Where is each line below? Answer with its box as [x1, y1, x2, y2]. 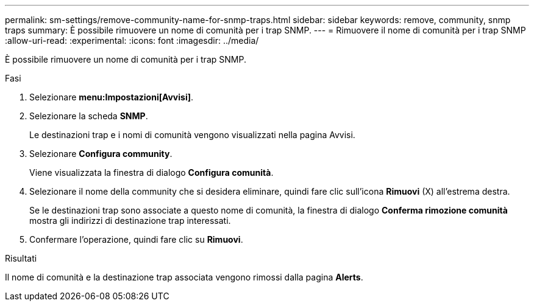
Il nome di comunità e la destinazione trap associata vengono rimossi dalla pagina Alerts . [5, 272, 363, 282]
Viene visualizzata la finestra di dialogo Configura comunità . [29, 167, 274, 178]
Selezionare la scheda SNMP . [29, 111, 148, 121]
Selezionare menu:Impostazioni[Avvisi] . [29, 92, 194, 102]
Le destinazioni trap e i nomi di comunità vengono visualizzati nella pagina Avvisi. [29, 130, 355, 140]
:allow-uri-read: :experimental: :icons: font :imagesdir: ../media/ [5, 35, 259, 46]
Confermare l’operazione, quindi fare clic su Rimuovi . [29, 234, 243, 245]
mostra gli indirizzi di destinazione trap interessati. [29, 215, 231, 226]
